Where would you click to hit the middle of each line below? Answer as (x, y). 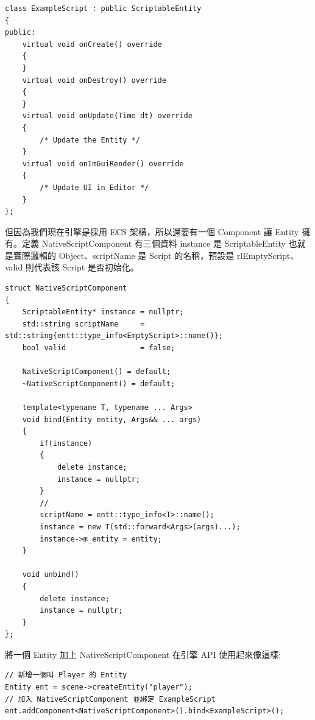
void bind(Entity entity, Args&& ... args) (112, 419)
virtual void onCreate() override (92, 44)
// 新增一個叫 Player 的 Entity (66, 675)
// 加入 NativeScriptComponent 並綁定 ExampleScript (110, 699)
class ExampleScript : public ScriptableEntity (103, 9)
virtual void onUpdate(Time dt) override (107, 116)
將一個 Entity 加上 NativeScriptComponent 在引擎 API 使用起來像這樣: (143, 654)
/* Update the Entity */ (90, 140)
